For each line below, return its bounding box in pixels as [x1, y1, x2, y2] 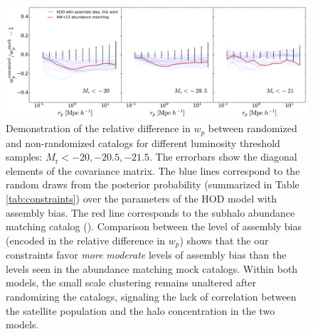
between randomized [208, 121, 297, 136]
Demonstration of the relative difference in [6, 121, 191, 136]
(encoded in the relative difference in [6, 232, 166, 247]
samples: [6, 149, 43, 164]
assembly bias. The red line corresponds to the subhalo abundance [6, 205, 295, 220]
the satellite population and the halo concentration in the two [6, 303, 275, 318]
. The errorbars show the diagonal [149, 149, 297, 164]
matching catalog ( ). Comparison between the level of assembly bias [6, 219, 302, 234]
